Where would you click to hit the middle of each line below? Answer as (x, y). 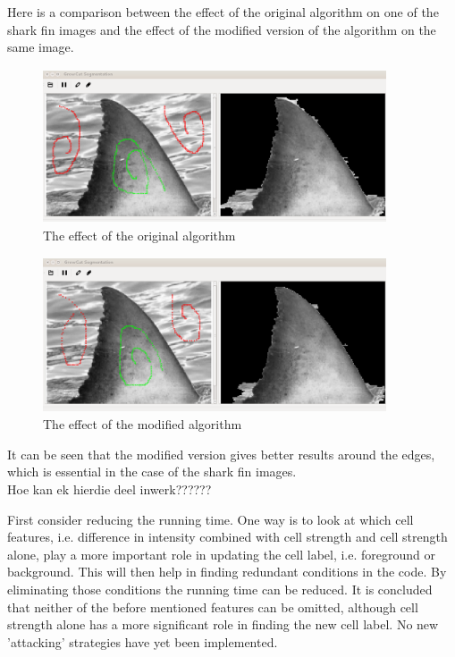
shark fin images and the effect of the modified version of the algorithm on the (222, 29)
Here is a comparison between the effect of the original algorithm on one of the (223, 12)
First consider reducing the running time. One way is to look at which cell (211, 519)
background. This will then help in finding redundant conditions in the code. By (227, 572)
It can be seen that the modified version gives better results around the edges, (221, 454)
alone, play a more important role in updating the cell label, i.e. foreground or (222, 554)
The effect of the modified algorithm (143, 424)
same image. (41, 47)
